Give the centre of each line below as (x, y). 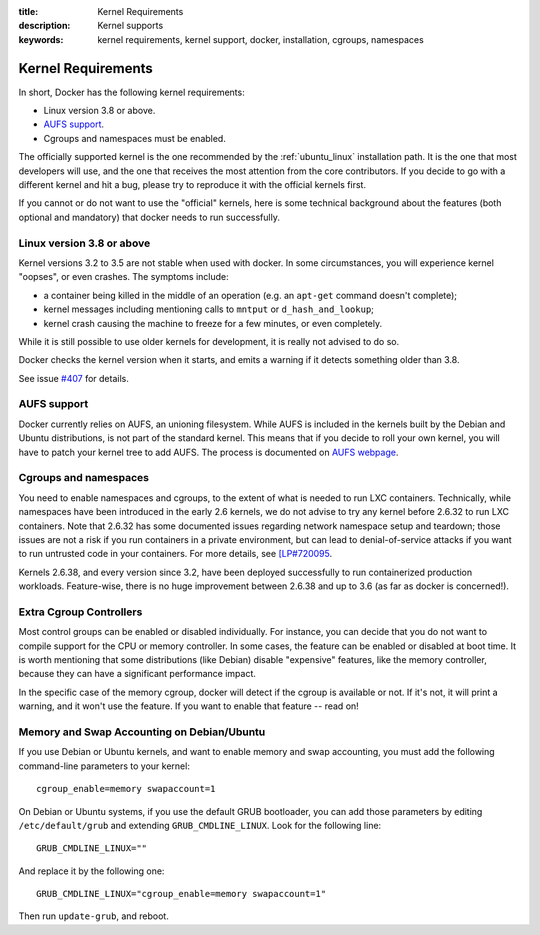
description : (44, 26)
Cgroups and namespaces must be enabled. (135, 138)
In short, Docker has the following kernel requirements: (131, 92)
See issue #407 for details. (73, 378)
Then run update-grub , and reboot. (93, 916)
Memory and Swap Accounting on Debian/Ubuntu (142, 732)
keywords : (41, 39)
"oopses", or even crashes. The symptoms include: (123, 277)
